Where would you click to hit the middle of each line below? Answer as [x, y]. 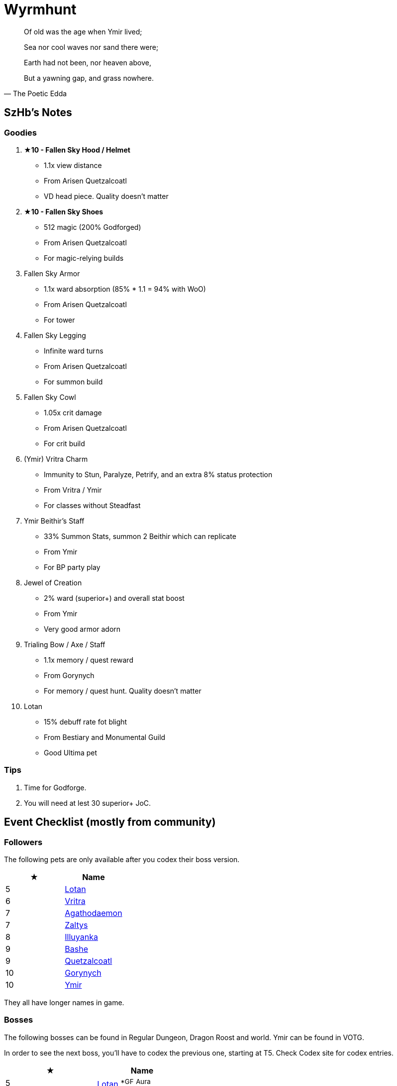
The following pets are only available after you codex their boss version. [122, 859]
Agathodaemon [94, 913]
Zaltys [76, 925]
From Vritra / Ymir [73, 490]
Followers [23, 842]
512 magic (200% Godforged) [93, 227]
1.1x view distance [73, 165]
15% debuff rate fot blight [86, 722]
